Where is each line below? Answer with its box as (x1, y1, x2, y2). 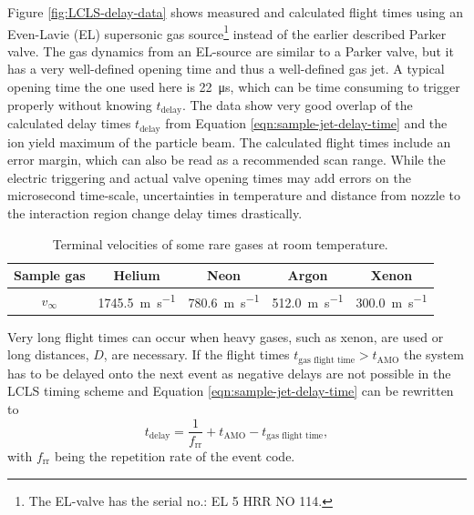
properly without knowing (7, 95, 152, 114)
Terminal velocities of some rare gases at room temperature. (52, 234, 388, 253)
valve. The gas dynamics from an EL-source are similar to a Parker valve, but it (7, 41, 454, 60)
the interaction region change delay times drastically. (7, 203, 303, 222)
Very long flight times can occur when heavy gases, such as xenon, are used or (7, 327, 444, 346)
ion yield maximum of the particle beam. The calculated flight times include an (7, 132, 451, 151)
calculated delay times (7, 114, 131, 133)
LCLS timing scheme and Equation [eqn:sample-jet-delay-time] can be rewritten (7, 381, 454, 400)
